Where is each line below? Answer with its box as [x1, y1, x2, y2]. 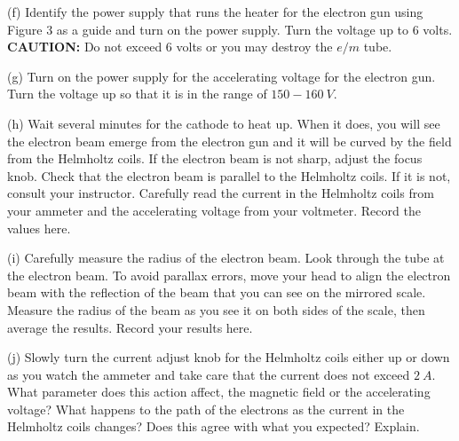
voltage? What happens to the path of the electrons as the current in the [7, 399, 405, 418]
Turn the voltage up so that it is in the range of [7, 84, 267, 103]
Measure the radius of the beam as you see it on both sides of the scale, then [7, 300, 425, 319]
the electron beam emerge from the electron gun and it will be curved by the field [7, 131, 452, 150]
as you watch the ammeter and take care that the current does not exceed [7, 365, 410, 383]
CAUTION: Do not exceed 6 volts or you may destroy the [7, 37, 333, 56]
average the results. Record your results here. [7, 318, 253, 336]
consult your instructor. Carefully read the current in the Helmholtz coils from [7, 184, 434, 202]
